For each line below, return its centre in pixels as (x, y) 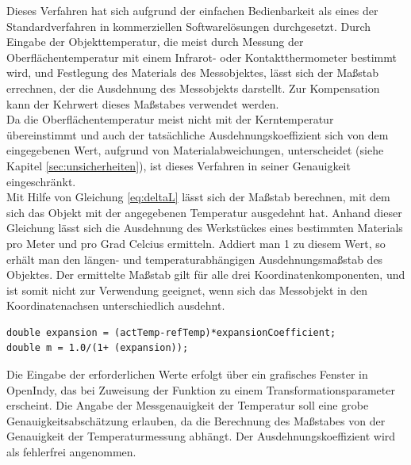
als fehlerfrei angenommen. (71, 452)
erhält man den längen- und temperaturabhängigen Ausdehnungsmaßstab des (195, 259)
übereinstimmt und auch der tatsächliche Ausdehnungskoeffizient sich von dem (198, 134)
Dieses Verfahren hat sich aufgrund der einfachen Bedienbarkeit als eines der (192, 10)
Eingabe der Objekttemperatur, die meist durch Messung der (155, 42)
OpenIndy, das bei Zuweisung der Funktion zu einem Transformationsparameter (201, 389)
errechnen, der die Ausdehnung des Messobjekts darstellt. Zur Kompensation (193, 88)
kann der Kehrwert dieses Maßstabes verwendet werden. (143, 103)
